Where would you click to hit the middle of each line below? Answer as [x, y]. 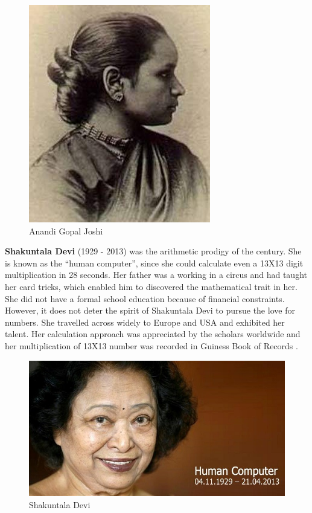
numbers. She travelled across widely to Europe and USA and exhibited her [145, 322]
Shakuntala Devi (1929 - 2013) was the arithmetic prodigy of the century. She [153, 251]
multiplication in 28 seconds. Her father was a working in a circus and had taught [156, 275]
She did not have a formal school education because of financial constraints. [145, 298]
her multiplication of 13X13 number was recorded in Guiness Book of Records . [151, 345]
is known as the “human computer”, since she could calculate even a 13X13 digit [154, 263]
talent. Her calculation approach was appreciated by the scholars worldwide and [153, 334]
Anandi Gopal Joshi [66, 231]
